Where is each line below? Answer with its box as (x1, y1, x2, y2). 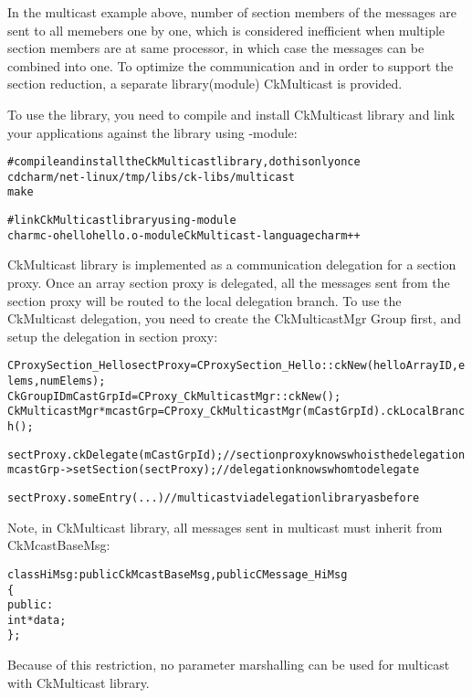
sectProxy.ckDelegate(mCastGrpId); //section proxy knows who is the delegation (7, 448, 466, 461)
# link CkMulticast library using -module (7, 214, 236, 227)
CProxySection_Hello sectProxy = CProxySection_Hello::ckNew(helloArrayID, (7, 359, 458, 373)
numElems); (39, 375, 106, 388)
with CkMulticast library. (7, 672, 150, 692)
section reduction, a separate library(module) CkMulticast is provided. (7, 74, 403, 93)
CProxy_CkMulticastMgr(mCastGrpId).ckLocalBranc (163, 405, 466, 418)
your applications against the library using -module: (7, 122, 298, 142)
